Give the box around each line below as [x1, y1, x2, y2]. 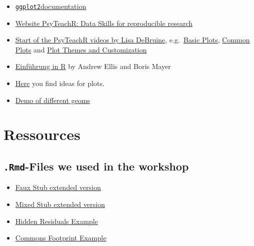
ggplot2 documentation [15, 1, 86, 11]
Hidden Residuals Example [15, 215, 98, 226]
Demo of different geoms [15, 94, 90, 105]
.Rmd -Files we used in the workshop [4, 158, 189, 173]
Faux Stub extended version [15, 182, 101, 192]
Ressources [4, 124, 81, 144]
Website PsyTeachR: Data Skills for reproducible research [15, 17, 193, 28]
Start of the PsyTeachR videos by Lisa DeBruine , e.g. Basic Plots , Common [15, 34, 250, 45]
